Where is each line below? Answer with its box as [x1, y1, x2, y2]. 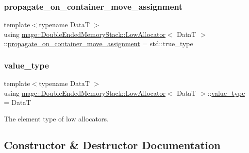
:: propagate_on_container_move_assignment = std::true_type [4, 38, 193, 49]
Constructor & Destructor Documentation [4, 137, 221, 152]
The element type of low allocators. [4, 114, 109, 123]
